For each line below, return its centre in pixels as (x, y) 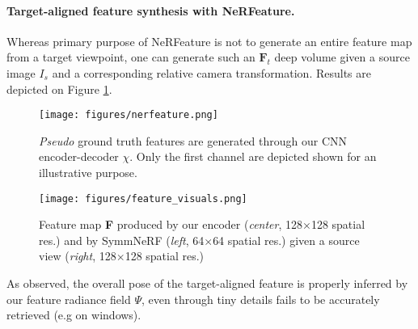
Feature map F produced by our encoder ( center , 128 (171, 224)
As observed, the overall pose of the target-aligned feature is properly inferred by (207, 283)
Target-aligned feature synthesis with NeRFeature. (151, 10)
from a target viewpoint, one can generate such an (131, 57)
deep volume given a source (342, 57)
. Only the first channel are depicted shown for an (253, 156)
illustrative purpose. (88, 173)
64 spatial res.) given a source (286, 240)
